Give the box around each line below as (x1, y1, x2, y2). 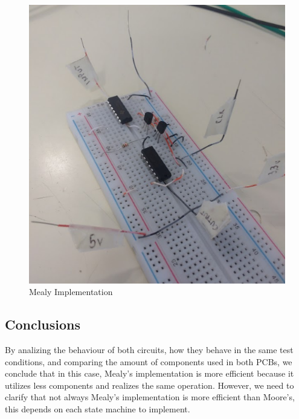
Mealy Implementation (29, 285, 113, 298)
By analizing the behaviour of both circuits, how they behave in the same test (5, 343, 294, 356)
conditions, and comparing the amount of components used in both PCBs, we (5, 355, 292, 368)
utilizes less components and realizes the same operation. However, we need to (5, 378, 294, 391)
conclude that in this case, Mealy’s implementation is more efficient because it (5, 367, 294, 380)
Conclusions (5, 315, 81, 334)
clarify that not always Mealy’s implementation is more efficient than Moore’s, (5, 391, 295, 403)
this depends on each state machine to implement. (5, 403, 190, 415)
